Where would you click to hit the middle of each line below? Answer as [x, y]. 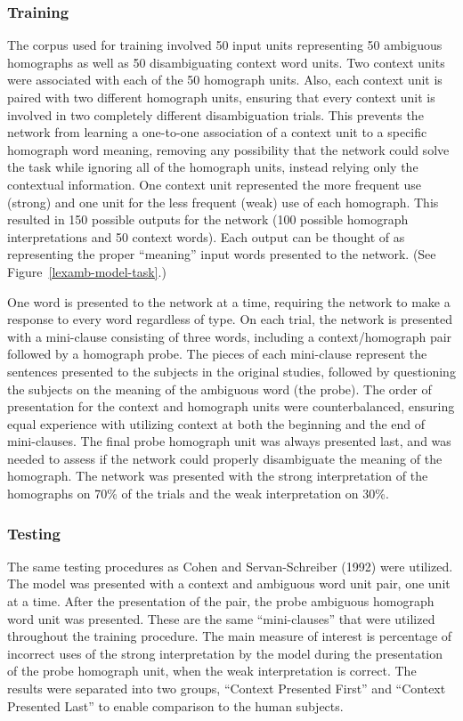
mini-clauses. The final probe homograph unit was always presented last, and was [229, 441]
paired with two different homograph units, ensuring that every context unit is [221, 97]
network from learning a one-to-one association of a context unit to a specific [217, 132]
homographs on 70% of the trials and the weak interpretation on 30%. [198, 494]
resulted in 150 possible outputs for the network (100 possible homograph [208, 219]
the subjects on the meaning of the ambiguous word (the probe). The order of [219, 389]
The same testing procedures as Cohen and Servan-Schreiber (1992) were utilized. [230, 566]
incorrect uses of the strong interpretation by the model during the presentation [225, 653]
